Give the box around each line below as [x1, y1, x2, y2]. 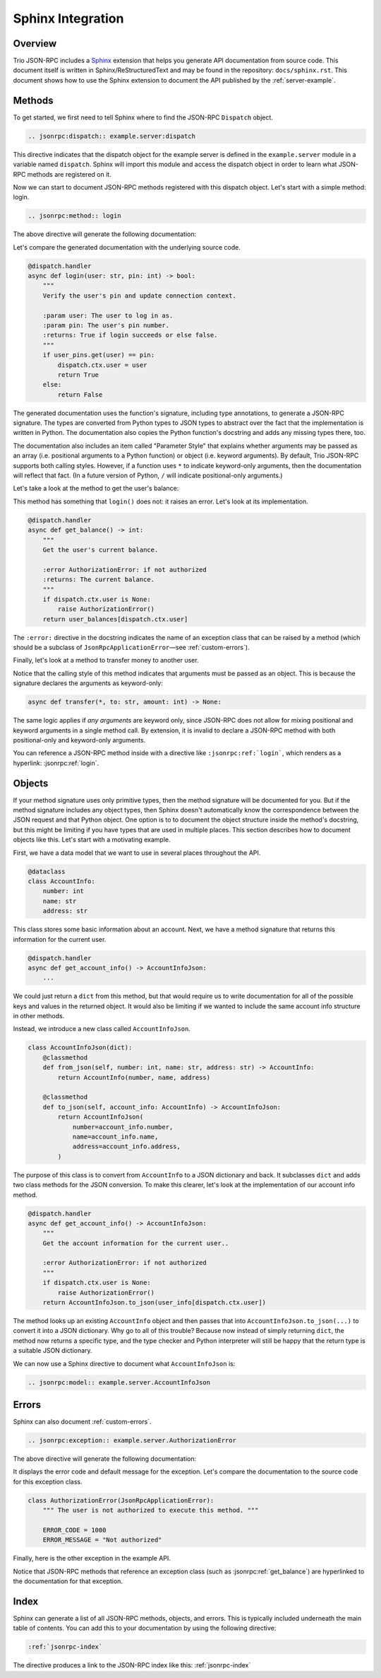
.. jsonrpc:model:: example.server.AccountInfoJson [28, 1378, 211, 1386]
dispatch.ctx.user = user [57, 361, 147, 369]
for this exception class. [13, 1477, 83, 1486]
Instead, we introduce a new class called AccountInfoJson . [13, 1025, 190, 1033]
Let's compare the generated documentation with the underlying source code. [13, 243, 241, 251]
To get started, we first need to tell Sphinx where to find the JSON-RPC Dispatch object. [13, 113, 273, 122]
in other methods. [13, 1012, 65, 1020]
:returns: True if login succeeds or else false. [42, 331, 218, 339]
